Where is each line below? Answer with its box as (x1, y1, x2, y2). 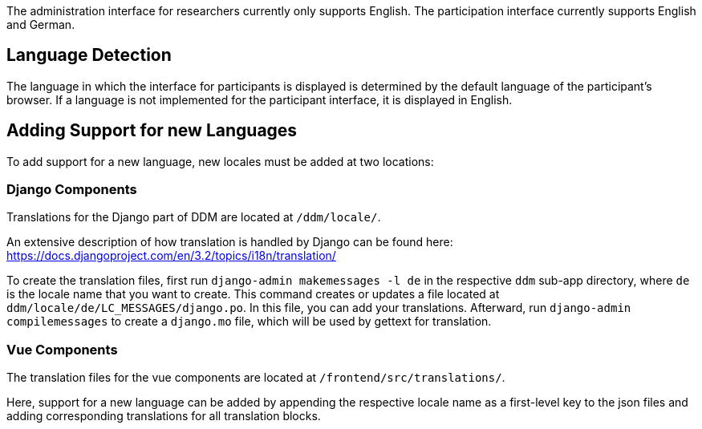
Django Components (6, 181, 137, 198)
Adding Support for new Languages (6, 120, 298, 141)
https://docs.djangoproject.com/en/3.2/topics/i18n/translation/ (6, 249, 336, 263)
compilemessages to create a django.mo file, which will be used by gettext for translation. (6, 314, 492, 329)
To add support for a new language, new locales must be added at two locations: (6, 154, 434, 168)
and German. (6, 18, 75, 31)
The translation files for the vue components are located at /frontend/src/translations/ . (6, 370, 505, 385)
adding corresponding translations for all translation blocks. (6, 409, 321, 423)
